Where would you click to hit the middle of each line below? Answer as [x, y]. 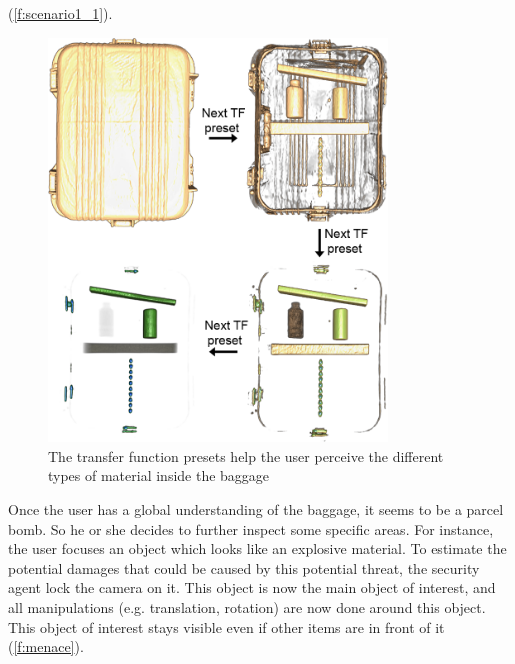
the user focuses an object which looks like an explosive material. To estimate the [257, 548]
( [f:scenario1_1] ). [60, 13]
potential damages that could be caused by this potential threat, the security [244, 567]
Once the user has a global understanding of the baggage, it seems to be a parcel [256, 509]
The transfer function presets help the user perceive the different [246, 455]
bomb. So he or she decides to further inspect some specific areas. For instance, [251, 528]
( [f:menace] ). [46, 646]
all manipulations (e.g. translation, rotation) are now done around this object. [247, 607]
